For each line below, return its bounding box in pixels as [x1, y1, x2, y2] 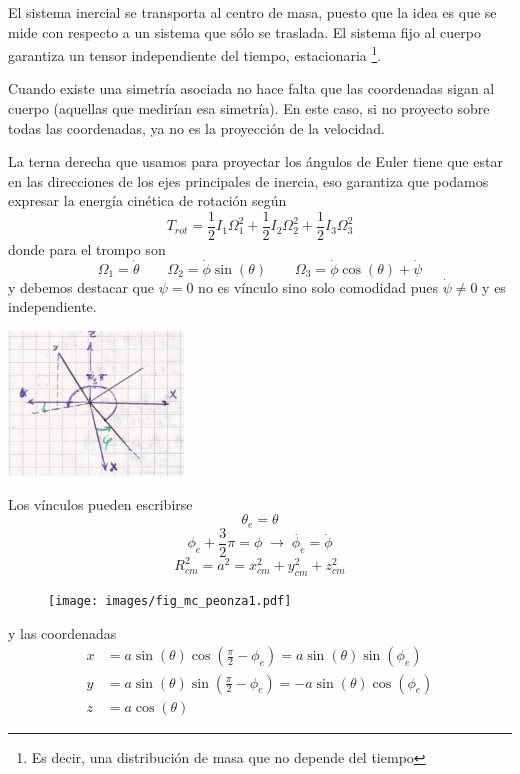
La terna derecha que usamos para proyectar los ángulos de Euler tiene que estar [8, 151, 503, 172]
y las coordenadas [8, 622, 117, 643]
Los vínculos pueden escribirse [8, 493, 193, 514]
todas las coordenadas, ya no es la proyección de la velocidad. [8, 117, 385, 138]
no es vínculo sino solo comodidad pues [198, 276, 438, 297]
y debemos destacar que [8, 276, 155, 297]
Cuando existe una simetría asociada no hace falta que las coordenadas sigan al [8, 78, 495, 99]
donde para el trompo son [8, 239, 166, 260]
